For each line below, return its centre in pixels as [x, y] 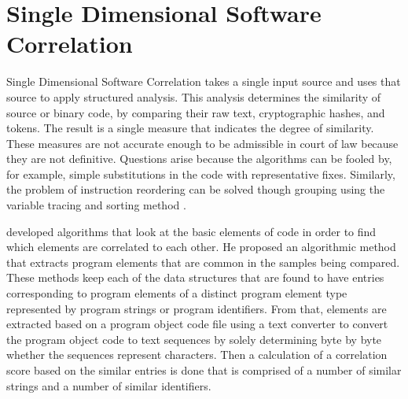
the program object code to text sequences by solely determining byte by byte [194, 339]
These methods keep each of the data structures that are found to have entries [195, 277]
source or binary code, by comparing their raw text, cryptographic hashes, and [196, 112]
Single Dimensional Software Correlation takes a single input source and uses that [204, 81]
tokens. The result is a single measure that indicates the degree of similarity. [190, 128]
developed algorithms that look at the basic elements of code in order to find [191, 231]
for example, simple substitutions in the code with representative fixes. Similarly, [201, 174]
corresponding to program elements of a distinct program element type [177, 293]
